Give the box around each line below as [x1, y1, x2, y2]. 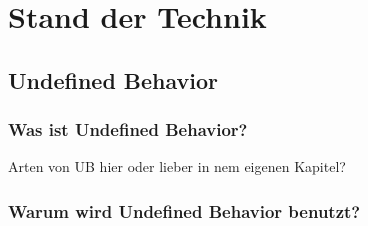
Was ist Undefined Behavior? [8, 117, 248, 142]
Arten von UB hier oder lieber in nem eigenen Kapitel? [8, 156, 346, 177]
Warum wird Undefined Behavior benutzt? [8, 198, 361, 223]
